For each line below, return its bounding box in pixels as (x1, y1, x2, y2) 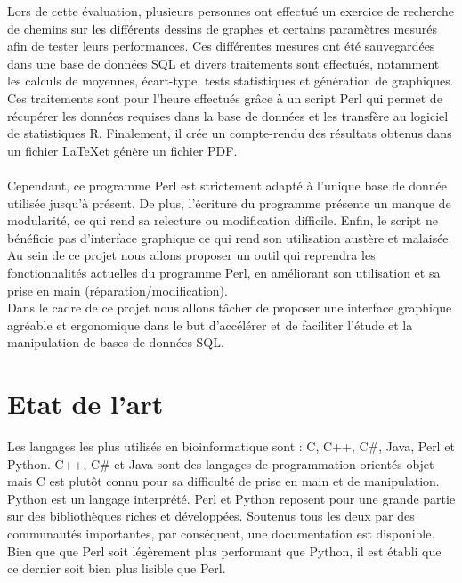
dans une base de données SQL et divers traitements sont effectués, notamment (7, 53, 440, 72)
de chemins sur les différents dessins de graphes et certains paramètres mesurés (7, 19, 437, 37)
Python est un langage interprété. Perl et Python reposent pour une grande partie (7, 489, 456, 507)
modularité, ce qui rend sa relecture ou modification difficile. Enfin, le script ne (7, 211, 438, 230)
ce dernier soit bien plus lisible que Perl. (7, 559, 226, 578)
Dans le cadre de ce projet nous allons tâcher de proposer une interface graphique (7, 298, 452, 317)
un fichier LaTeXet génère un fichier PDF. (7, 141, 238, 159)
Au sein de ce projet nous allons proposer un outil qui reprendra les (7, 246, 376, 264)
